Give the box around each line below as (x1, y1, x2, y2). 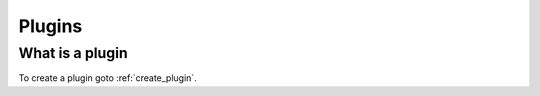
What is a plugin (18, 44, 129, 62)
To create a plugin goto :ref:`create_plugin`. (18, 72, 197, 84)
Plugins (18, 15, 83, 37)
